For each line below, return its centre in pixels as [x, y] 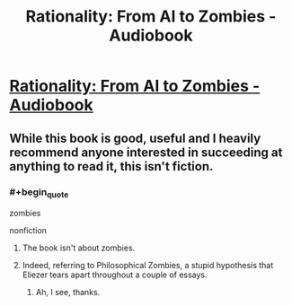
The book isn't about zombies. [79, 248]
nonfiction [28, 231]
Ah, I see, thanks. [68, 293]
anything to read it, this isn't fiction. [111, 166]
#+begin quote [39, 192]
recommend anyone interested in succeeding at [146, 152]
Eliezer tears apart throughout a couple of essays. [115, 275]
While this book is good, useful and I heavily [135, 138]
